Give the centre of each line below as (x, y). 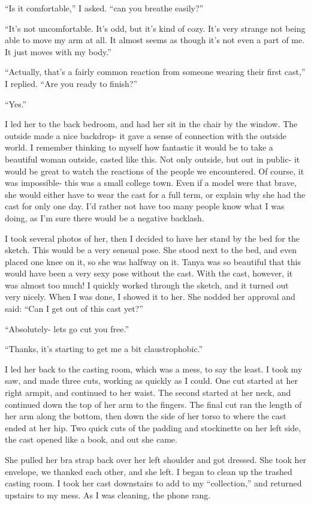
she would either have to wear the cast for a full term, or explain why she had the (155, 194)
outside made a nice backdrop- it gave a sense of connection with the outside (146, 135)
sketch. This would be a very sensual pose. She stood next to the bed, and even (151, 250)
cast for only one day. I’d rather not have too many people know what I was (145, 206)
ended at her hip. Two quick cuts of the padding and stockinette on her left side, (153, 427)
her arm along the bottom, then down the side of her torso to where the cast (146, 416)
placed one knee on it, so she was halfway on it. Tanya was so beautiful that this (153, 261)
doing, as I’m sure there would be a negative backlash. (105, 217)
